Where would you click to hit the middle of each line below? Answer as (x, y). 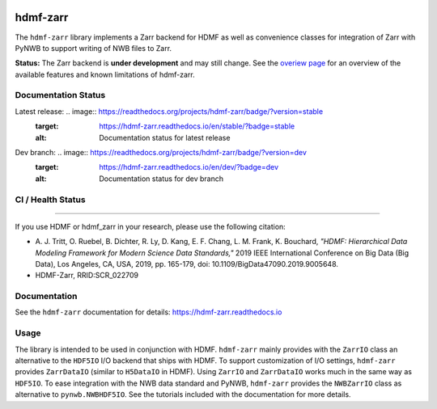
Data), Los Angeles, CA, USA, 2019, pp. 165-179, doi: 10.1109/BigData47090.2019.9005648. (187, 264)
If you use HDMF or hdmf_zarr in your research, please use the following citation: (151, 226)
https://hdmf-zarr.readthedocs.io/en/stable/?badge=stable (197, 126)
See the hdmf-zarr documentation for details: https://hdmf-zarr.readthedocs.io (148, 312)
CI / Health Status (50, 200)
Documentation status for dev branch (161, 179)
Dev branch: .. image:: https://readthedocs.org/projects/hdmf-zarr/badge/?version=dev (161, 152)
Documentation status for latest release (165, 137)
